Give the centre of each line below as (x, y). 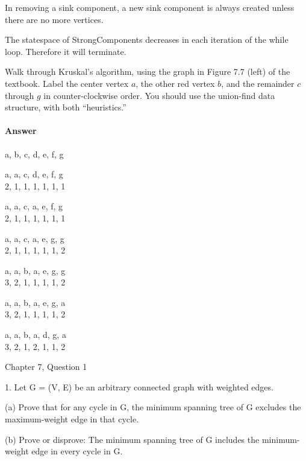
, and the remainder (258, 83)
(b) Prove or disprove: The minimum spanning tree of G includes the (132, 439)
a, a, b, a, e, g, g (35, 270)
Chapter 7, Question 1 (46, 367)
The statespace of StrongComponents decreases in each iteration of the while (147, 40)
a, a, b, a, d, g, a (36, 335)
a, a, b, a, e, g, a (35, 302)
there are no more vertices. (54, 19)
